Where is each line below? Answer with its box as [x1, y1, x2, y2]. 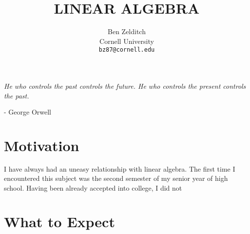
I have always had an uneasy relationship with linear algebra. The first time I [4, 163, 235, 174]
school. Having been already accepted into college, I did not [4, 183, 182, 193]
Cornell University [99, 36, 154, 46]
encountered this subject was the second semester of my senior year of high [4, 173, 228, 183]
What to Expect [4, 211, 115, 231]
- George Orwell [4, 107, 51, 117]
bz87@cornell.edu [98, 46, 155, 54]
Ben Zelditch [108, 26, 146, 37]
